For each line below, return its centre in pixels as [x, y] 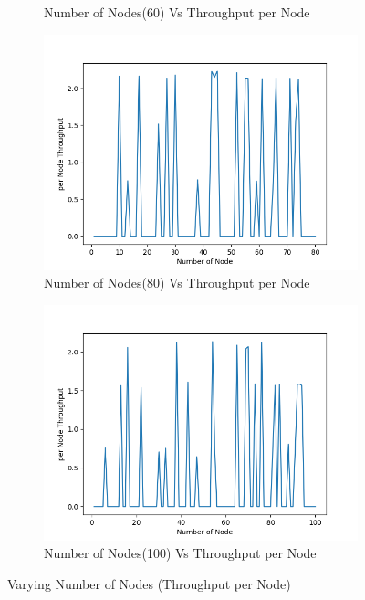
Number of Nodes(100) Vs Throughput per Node [180, 553]
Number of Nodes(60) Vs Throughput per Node [177, 12]
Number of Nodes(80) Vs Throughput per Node [177, 283]
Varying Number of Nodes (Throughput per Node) [149, 583]
